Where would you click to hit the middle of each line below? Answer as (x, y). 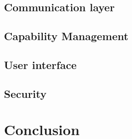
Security (25, 93)
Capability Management (66, 36)
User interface (40, 64)
